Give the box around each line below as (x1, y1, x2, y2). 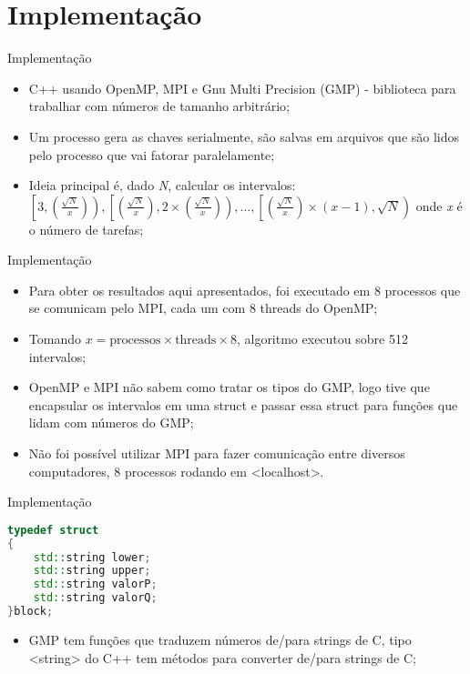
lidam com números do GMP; (28, 413, 194, 432)
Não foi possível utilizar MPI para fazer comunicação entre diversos (28, 444, 405, 463)
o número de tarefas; (28, 219, 144, 238)
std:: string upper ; (33, 564, 151, 578)
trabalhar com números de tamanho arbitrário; (28, 96, 290, 116)
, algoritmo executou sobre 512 (236, 329, 408, 348)
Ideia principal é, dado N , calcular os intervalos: (28, 176, 296, 195)
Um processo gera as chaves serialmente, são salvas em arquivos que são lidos (28, 126, 460, 146)
